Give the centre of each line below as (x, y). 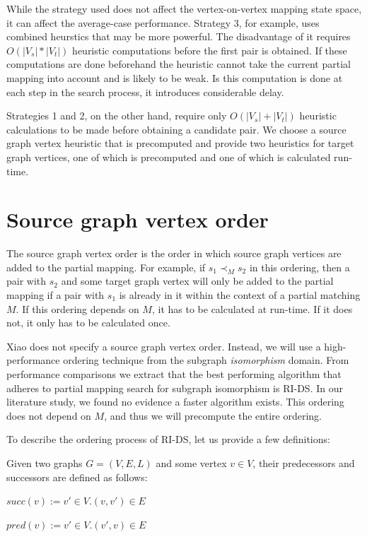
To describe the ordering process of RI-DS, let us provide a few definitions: (168, 439)
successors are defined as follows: (77, 477)
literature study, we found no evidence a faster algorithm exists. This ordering (175, 402)
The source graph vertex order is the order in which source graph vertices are (174, 253)
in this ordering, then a (299, 267)
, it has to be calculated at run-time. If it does (252, 308)
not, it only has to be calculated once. (88, 323)
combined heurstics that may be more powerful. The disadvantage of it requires (179, 36)
